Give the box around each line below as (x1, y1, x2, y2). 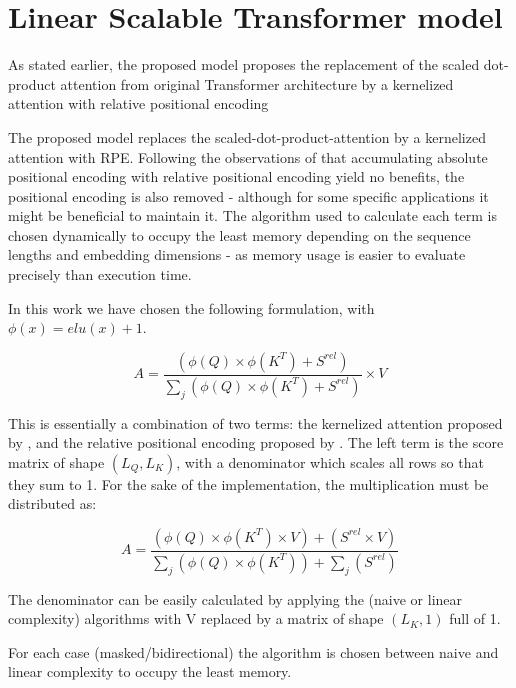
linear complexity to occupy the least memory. (8, 661, 292, 682)
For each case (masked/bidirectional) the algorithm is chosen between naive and (8, 641, 499, 662)
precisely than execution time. (8, 264, 192, 285)
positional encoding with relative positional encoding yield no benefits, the (8, 166, 465, 187)
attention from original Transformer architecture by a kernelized (60, 73, 454, 94)
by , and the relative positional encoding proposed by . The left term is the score (8, 432, 504, 453)
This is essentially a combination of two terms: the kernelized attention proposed (8, 412, 503, 433)
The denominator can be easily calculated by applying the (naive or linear (8, 588, 463, 609)
